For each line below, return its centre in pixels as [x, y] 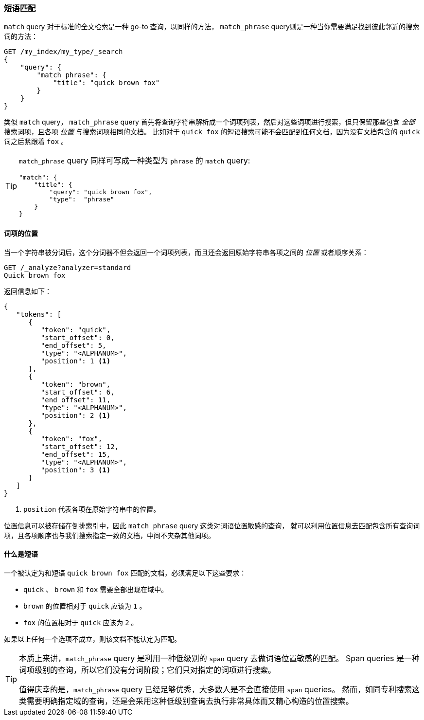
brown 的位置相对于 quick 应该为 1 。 [85, 606]
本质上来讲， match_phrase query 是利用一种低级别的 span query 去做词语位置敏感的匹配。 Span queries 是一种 [220, 658]
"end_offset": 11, [76, 400]
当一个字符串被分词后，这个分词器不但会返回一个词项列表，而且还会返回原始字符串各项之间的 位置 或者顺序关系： [186, 252]
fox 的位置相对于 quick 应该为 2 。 [81, 622]
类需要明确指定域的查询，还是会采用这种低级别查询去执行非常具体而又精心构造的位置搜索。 [186, 701]
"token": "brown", [76, 384]
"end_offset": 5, [73, 345]
